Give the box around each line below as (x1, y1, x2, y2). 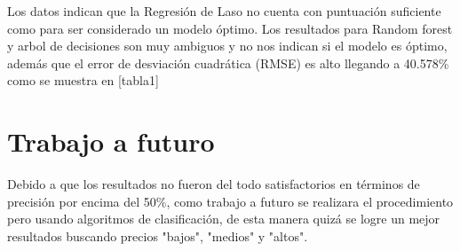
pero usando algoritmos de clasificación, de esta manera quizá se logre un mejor (7, 209, 440, 228)
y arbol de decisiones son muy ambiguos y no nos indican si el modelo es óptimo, (7, 36, 448, 55)
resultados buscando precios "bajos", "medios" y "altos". (7, 226, 308, 245)
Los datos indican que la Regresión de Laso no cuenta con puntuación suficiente (7, 2, 441, 20)
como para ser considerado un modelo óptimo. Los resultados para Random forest (7, 19, 453, 37)
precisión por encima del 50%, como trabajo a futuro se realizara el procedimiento (7, 192, 454, 210)
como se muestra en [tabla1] (7, 71, 159, 90)
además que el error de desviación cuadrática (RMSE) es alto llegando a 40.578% (7, 53, 449, 72)
